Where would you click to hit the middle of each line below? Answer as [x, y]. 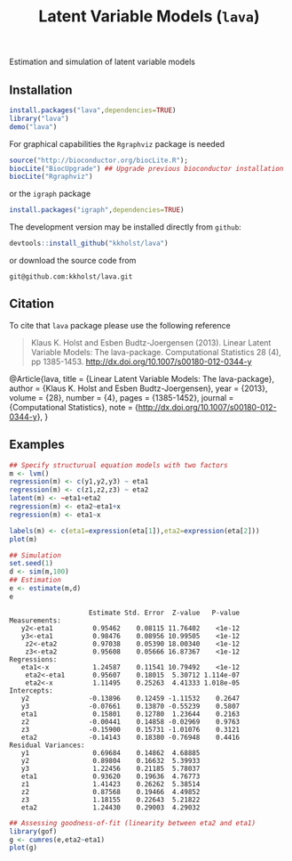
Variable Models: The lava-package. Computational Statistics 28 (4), [156, 352]
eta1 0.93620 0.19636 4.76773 [110, 776]
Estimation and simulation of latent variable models [102, 62]
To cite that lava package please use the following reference [120, 325]
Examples [37, 445]
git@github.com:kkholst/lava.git [71, 277]
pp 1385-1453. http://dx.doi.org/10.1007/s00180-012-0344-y [141, 361]
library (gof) [33, 831]
